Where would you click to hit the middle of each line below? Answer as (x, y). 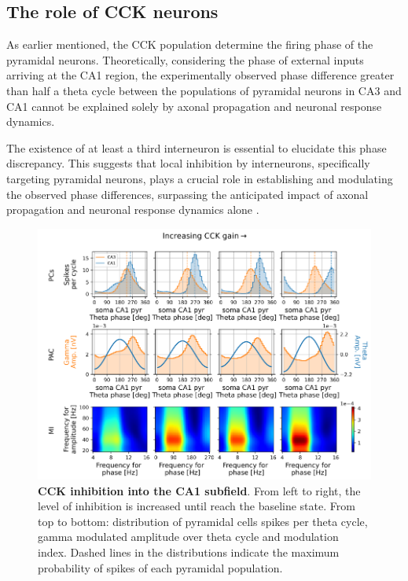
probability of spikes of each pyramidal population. (160, 567)
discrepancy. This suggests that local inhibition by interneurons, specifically (188, 163)
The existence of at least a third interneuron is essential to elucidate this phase (197, 147)
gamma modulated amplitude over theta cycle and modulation (188, 537)
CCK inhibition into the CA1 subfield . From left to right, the (199, 490)
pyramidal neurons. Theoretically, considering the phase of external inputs (185, 59)
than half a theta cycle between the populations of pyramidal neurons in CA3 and (204, 90)
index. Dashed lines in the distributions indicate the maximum (189, 552)
